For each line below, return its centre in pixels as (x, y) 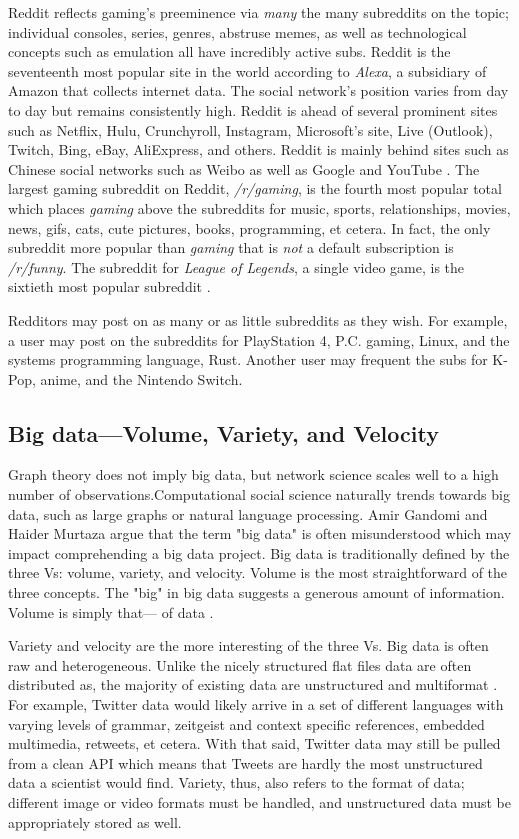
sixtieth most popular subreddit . (109, 286)
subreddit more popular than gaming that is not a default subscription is (231, 247)
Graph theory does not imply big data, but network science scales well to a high (253, 474)
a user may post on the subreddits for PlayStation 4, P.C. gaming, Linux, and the (259, 339)
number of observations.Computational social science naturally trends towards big (259, 494)
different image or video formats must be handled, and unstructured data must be (259, 801)
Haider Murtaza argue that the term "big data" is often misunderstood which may (260, 533)
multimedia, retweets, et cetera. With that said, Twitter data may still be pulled (254, 743)
